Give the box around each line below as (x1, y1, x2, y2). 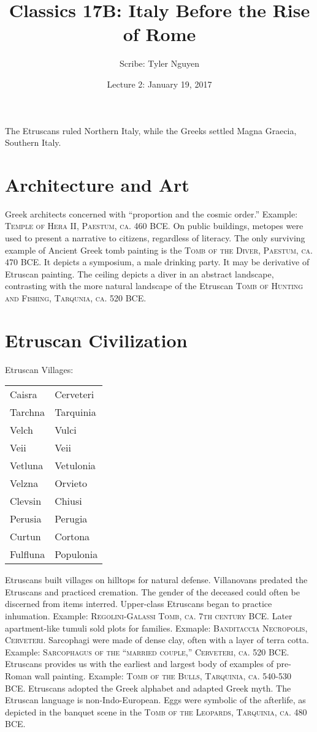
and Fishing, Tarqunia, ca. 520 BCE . (5, 291, 147, 304)
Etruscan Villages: (5, 363, 74, 375)
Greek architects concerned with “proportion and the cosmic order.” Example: (5, 207, 298, 220)
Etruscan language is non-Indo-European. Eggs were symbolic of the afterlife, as (5, 693, 306, 706)
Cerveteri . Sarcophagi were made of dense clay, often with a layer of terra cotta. (5, 633, 309, 646)
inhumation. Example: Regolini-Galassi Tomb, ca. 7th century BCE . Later (5, 609, 292, 622)
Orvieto (55, 476, 88, 491)
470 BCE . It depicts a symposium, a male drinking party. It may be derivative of (5, 255, 310, 268)
